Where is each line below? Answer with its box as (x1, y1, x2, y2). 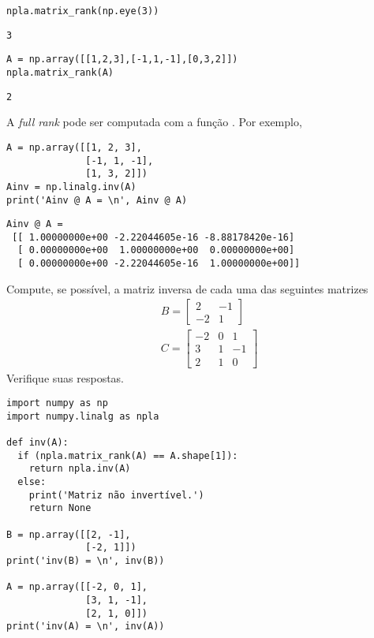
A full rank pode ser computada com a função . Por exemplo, (6, 114, 302, 130)
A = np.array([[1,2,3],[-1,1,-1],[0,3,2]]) (6, 54, 238, 65)
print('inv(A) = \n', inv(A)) (6, 621, 165, 632)
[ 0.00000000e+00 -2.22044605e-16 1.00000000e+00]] (17, 258, 301, 270)
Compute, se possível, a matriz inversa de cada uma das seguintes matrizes (6, 280, 368, 297)
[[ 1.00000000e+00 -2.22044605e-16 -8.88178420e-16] (12, 231, 295, 243)
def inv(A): (6, 437, 69, 449)
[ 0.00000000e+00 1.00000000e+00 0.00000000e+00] (17, 244, 295, 256)
